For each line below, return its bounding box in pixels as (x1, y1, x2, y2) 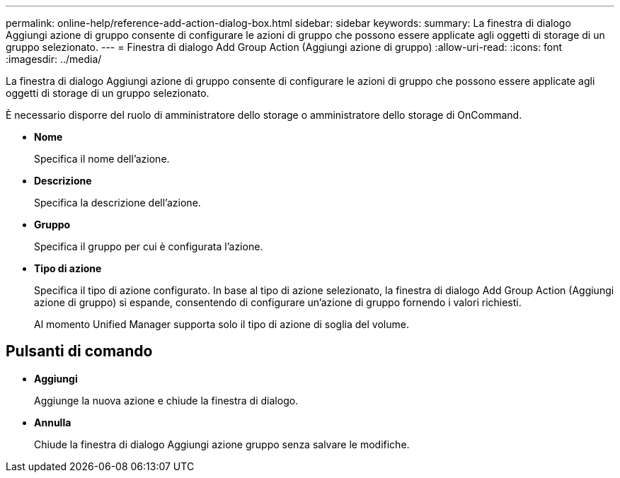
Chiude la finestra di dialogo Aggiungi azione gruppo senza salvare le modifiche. (34, 438, 410, 450)
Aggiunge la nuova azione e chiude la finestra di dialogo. (34, 394, 299, 407)
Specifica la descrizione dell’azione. (34, 197, 201, 209)
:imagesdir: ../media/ (6, 53, 102, 65)
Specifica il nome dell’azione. (34, 153, 170, 165)
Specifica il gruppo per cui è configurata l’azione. (34, 240, 263, 252)
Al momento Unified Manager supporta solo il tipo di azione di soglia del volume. (34, 318, 409, 330)
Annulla (34, 416, 71, 429)
